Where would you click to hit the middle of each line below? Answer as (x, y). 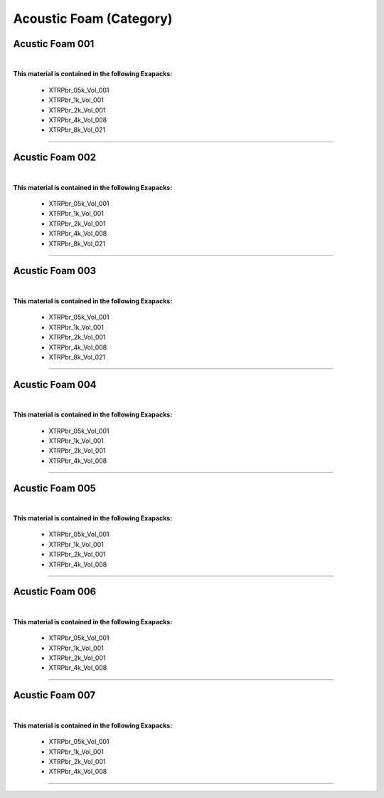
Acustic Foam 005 (54, 488)
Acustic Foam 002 (54, 158)
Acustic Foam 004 (55, 384)
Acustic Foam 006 (55, 592)
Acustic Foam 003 (55, 271)
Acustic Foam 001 (54, 44)
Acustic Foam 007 (54, 695)
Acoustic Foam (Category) (93, 19)
